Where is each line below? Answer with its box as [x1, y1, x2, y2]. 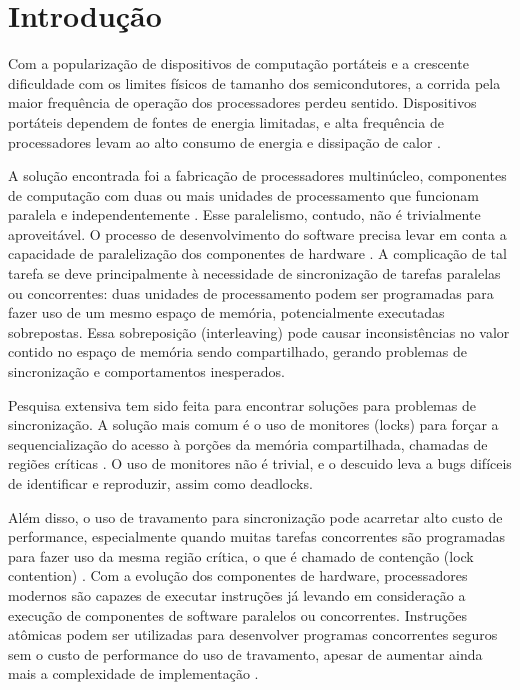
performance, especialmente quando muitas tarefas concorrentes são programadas [8, 526, 505, 547]
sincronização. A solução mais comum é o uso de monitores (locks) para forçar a [8, 414, 499, 435]
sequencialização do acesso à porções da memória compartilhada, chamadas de [8, 433, 488, 454]
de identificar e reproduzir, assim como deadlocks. [8, 473, 313, 493]
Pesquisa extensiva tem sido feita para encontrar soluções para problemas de [8, 394, 476, 415]
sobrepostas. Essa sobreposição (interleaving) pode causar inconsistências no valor [8, 321, 510, 342]
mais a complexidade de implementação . [8, 663, 259, 684]
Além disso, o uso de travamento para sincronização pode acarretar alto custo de [8, 506, 503, 527]
